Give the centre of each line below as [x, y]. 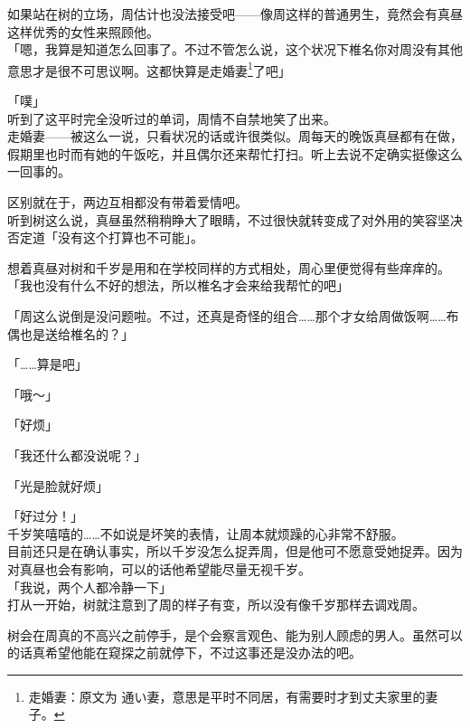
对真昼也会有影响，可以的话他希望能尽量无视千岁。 [159, 568]
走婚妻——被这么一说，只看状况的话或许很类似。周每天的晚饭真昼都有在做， [235, 136]
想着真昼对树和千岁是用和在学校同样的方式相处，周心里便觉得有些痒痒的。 [229, 267]
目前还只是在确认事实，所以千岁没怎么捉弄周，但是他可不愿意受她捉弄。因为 [235, 551]
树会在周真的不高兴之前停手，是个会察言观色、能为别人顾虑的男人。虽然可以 [235, 634]
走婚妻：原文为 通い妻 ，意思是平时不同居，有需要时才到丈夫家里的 [227, 696]
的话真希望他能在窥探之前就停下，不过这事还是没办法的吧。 [184, 652]
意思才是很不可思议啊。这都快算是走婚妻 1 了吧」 [149, 69]
